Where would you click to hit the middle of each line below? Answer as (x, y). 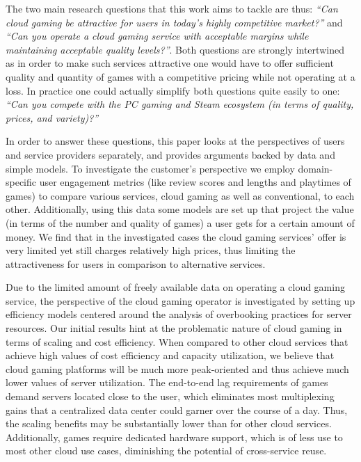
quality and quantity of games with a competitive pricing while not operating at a (180, 76)
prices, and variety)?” (52, 117)
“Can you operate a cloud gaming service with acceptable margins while (157, 36)
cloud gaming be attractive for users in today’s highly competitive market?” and (174, 22)
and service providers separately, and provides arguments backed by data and (170, 154)
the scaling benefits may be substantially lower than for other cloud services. (169, 423)
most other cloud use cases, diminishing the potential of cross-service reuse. (166, 451)
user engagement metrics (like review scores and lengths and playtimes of (195, 182)
